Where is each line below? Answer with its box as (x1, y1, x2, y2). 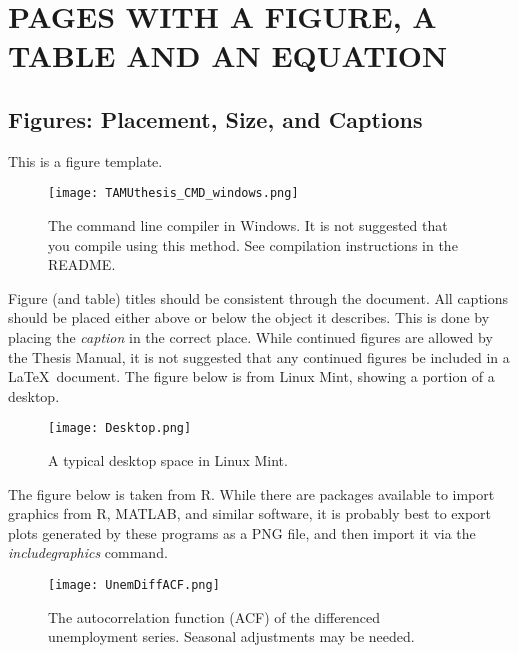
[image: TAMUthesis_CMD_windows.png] (48, 186, 299, 201)
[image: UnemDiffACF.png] (48, 577, 220, 592)
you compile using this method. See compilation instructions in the (48, 234, 458, 255)
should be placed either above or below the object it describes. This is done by (8, 307, 490, 328)
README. (48, 254, 116, 275)
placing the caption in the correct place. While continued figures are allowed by (8, 326, 493, 347)
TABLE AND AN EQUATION (8, 35, 448, 76)
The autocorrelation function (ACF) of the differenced (48, 606, 381, 627)
